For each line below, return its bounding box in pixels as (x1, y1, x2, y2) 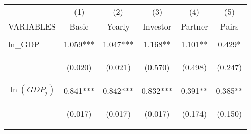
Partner (181, 20, 208, 32)
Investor (142, 20, 172, 32)
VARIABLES (8, 20, 56, 32)
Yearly (107, 20, 130, 32)
